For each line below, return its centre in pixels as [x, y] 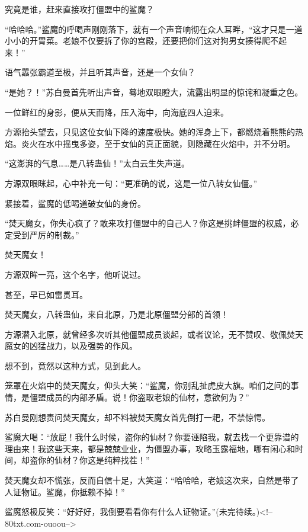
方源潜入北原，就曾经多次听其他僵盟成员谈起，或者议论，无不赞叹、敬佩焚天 [154, 334]
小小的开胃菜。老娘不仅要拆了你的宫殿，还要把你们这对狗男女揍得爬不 [142, 41]
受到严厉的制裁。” [46, 234]
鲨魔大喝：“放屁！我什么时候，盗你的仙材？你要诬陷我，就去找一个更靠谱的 [152, 437]
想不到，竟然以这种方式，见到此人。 [75, 365]
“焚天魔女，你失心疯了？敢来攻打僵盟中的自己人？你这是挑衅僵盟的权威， [148, 223]
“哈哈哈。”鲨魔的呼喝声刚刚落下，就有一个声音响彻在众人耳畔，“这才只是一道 [154, 29]
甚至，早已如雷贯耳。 [46, 294]
